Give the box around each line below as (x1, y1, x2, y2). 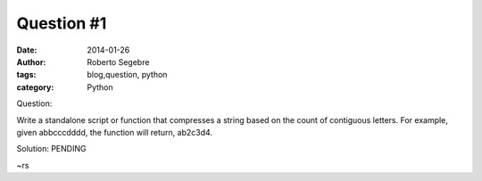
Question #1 (16, 13, 107, 33)
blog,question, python (87, 70, 168, 80)
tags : (16, 70, 37, 80)
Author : (16, 56, 46, 67)
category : (16, 81, 54, 93)
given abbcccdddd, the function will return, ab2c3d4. (16, 127, 213, 137)
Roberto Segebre (87, 56, 150, 67)
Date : (16, 45, 37, 55)
